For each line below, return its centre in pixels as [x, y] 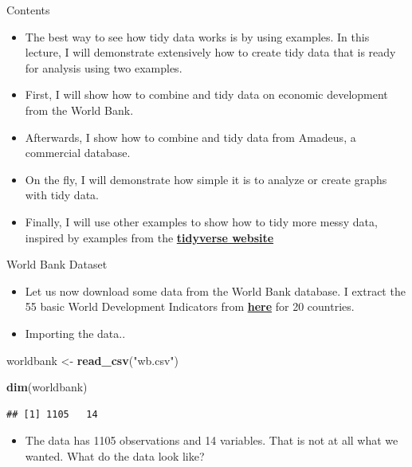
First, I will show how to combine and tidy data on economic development [206, 94]
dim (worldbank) [47, 387]
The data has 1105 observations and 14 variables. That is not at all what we [212, 440]
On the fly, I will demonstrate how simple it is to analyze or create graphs [206, 179]
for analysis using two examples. [104, 67]
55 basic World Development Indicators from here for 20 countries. [190, 306]
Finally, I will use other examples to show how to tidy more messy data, [201, 221]
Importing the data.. [75, 333]
